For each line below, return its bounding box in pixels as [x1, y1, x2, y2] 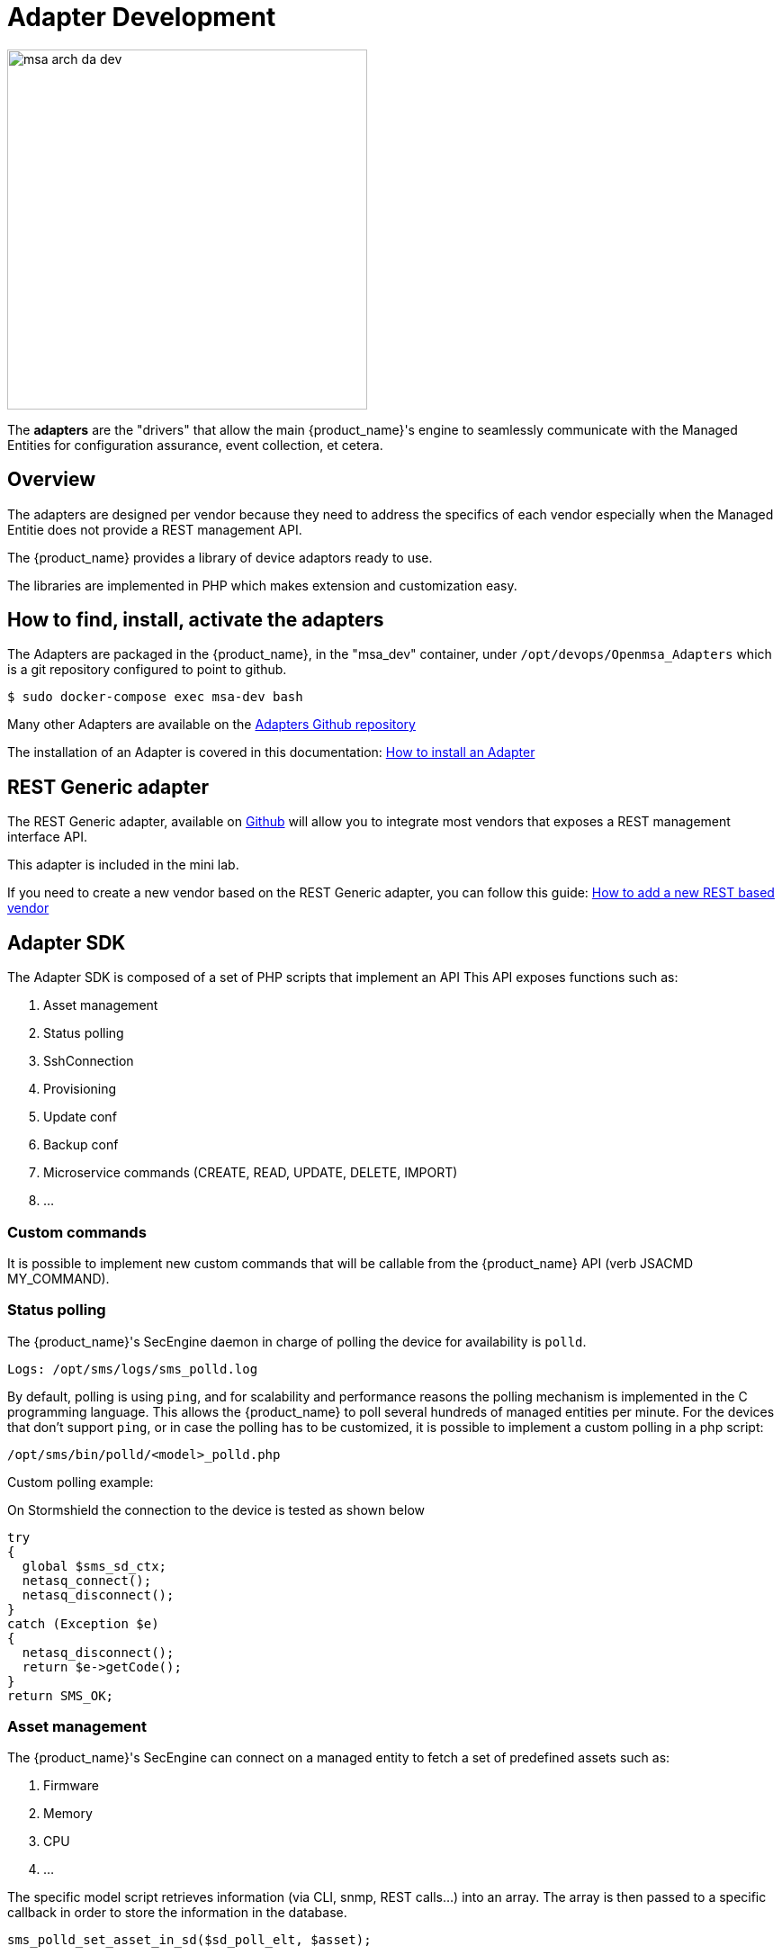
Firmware [43, 1778, 99, 1794]
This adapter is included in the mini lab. [7, 857, 239, 873]
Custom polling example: [7, 1473, 154, 1490]
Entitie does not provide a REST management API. [7, 521, 302, 537]
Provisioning [43, 1081, 117, 1097]
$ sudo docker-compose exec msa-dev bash [7, 689, 303, 705]
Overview [7, 468, 96, 491]
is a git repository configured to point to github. [7, 662, 287, 678]
